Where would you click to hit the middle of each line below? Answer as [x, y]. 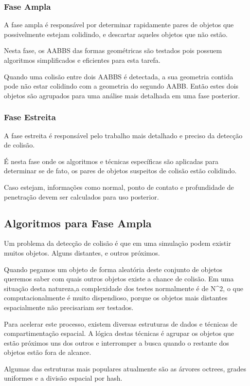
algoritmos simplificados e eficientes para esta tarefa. [82, 60]
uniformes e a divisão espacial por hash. [63, 378]
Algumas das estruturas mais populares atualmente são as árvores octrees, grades [125, 368]
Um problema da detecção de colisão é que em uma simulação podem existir [117, 243]
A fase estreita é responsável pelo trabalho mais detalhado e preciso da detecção [123, 135]
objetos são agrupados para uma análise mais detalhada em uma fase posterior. [122, 95]
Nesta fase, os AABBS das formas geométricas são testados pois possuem [113, 50]
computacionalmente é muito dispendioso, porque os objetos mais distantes [116, 298]
